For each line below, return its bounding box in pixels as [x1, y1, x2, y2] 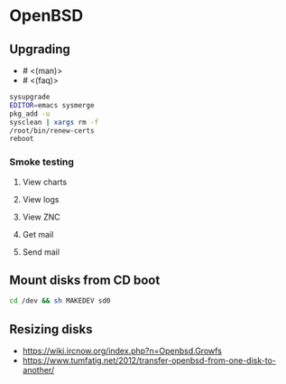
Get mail [22, 229, 54, 239]
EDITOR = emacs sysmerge [9, 100, 95, 109]
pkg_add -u [9, 109, 51, 118]
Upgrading [9, 42, 70, 57]
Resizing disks [9, 322, 93, 337]
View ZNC [22, 211, 60, 222]
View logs [22, 193, 60, 204]
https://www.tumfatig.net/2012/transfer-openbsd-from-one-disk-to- [22, 355, 277, 366]
